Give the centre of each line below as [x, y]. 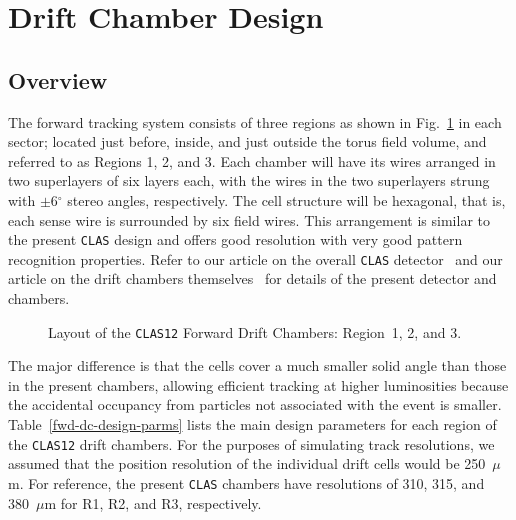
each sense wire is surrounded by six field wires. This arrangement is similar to [249, 219]
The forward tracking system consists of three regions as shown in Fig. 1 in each [255, 121]
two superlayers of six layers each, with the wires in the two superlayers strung [249, 180]
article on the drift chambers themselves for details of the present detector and [252, 278]
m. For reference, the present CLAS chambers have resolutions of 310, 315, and [246, 482]
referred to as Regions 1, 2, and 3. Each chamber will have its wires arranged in [252, 160]
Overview [58, 79]
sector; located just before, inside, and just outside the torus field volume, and [247, 141]
